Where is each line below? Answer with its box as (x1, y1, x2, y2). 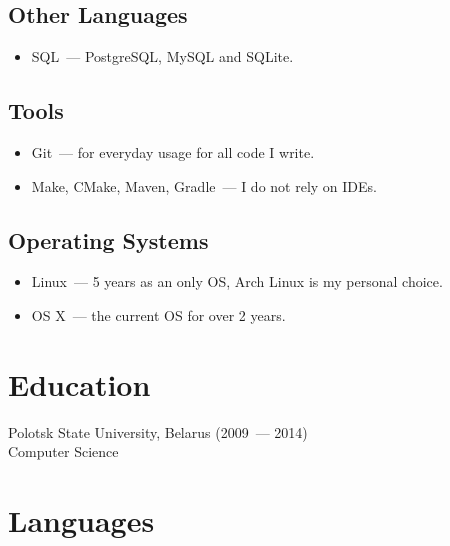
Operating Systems (8, 224, 209, 255)
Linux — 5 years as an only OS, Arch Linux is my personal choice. (31, 271, 443, 292)
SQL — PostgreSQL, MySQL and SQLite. (31, 46, 294, 67)
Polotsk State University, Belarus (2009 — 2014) (8, 421, 308, 442)
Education (8, 363, 151, 404)
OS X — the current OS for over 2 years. (31, 304, 286, 325)
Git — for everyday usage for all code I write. (31, 142, 315, 162)
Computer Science (8, 441, 119, 462)
